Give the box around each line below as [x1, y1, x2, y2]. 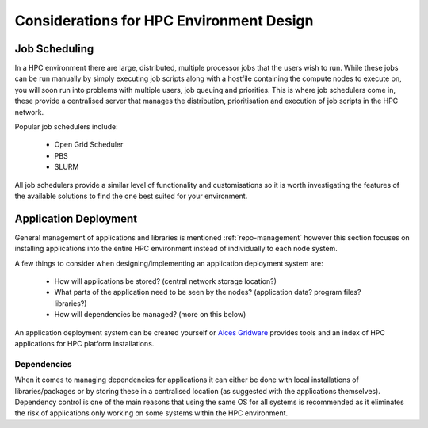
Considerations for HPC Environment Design [14, 12, 314, 29]
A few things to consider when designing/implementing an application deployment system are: [14, 258, 324, 268]
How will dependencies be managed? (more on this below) [54, 310, 246, 319]
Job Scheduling [14, 42, 94, 55]
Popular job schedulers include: [14, 122, 118, 132]
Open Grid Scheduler [54, 139, 124, 150]
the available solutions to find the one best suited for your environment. [14, 191, 248, 201]
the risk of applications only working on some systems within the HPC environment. [14, 408, 289, 418]
